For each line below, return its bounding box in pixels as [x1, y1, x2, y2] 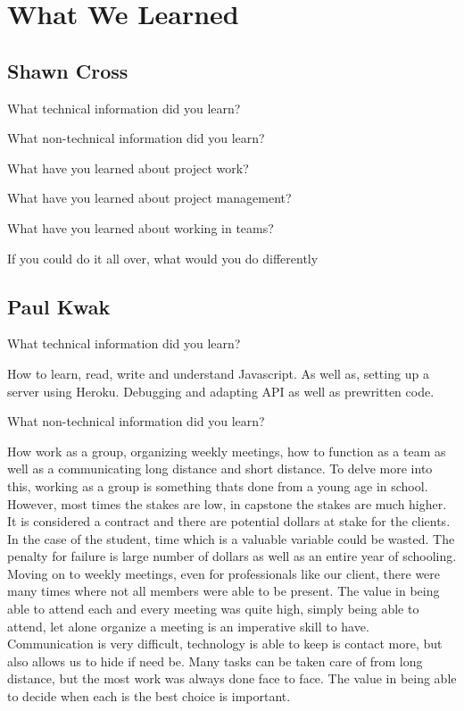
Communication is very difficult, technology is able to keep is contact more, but [7, 634, 443, 653]
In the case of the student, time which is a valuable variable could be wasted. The [7, 529, 455, 548]
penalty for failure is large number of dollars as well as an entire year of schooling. [7, 547, 457, 565]
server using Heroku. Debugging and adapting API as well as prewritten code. [7, 381, 435, 400]
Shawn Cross [7, 56, 128, 84]
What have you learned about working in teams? [7, 218, 274, 237]
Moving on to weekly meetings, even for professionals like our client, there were [7, 564, 441, 582]
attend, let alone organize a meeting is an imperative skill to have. [7, 616, 369, 635]
